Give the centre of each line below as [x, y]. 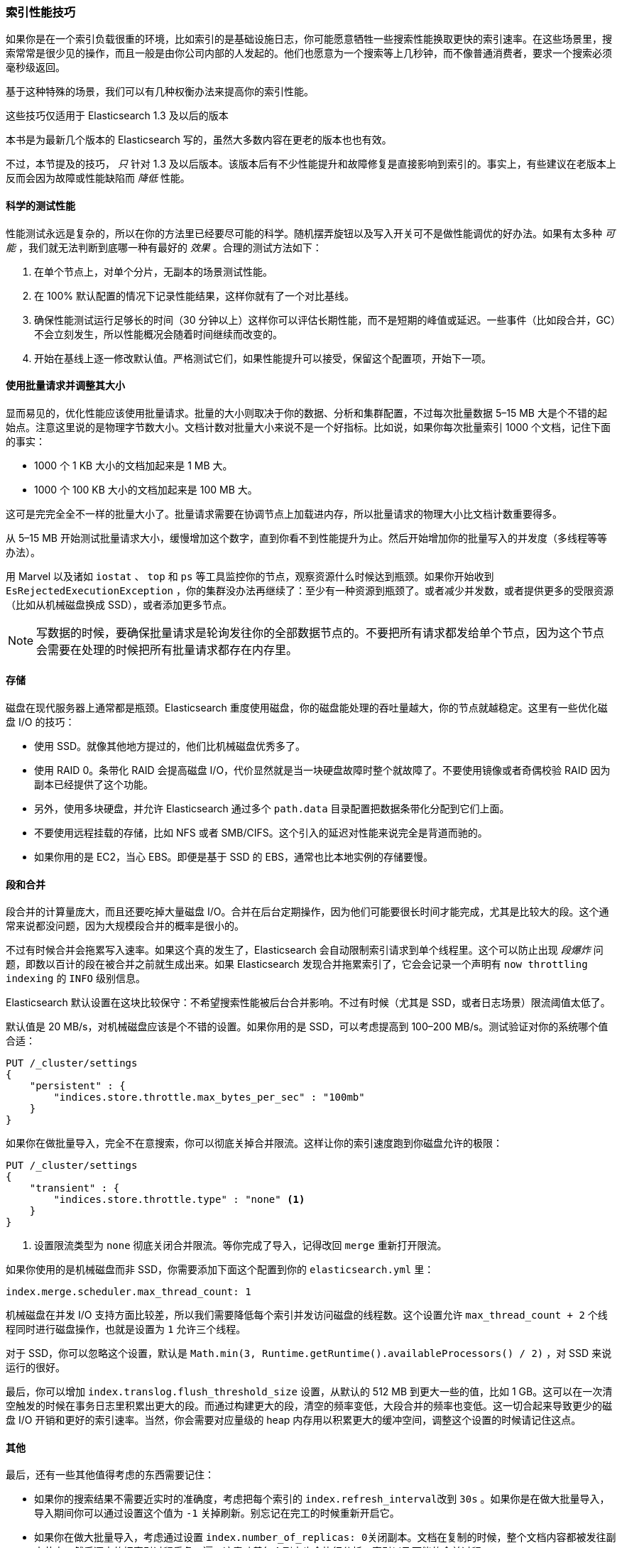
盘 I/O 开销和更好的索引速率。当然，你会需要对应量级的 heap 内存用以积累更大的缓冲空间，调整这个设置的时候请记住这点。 [294, 1420]
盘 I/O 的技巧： [40, 722]
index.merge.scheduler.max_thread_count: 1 [129, 1292]
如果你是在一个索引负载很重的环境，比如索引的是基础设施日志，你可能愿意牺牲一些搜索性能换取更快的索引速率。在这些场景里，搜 [309, 39]
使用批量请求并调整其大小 [65, 386]
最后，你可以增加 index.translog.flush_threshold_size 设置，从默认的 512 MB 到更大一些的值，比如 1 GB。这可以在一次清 [309, 1392]
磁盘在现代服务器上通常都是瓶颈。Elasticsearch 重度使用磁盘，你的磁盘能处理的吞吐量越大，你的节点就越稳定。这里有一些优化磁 [307, 708]
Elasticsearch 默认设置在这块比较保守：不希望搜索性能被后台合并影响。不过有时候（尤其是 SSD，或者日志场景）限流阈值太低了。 [308, 1003]
